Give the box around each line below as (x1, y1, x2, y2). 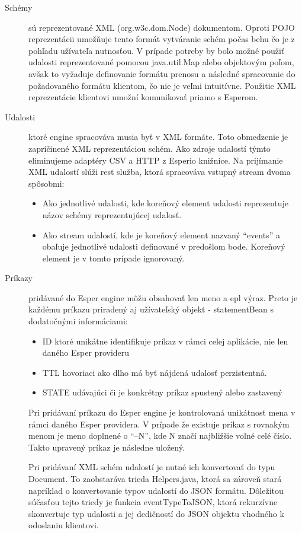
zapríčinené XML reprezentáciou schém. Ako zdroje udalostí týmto (28, 142, 271, 154)
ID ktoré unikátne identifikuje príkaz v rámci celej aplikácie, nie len (42, 334, 288, 347)
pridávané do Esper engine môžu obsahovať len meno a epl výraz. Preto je (28, 291, 298, 304)
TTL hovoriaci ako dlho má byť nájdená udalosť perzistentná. (42, 366, 267, 378)
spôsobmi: (28, 177, 65, 189)
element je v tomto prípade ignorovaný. (42, 251, 185, 264)
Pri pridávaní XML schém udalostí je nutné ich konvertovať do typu (28, 461, 275, 473)
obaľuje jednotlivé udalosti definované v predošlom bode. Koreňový (42, 240, 285, 253)
